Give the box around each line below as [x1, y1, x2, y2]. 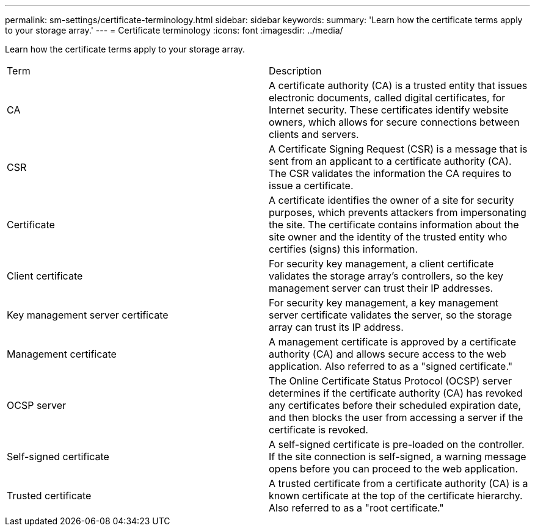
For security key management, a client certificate [269, 258, 494, 270]
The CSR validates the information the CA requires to [269, 167, 512, 179]
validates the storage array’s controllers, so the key [269, 270, 503, 282]
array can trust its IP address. [269, 321, 404, 333]
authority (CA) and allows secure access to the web [269, 348, 506, 360]
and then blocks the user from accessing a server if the [269, 411, 523, 424]
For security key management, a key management [269, 297, 499, 309]
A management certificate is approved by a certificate [269, 336, 517, 348]
